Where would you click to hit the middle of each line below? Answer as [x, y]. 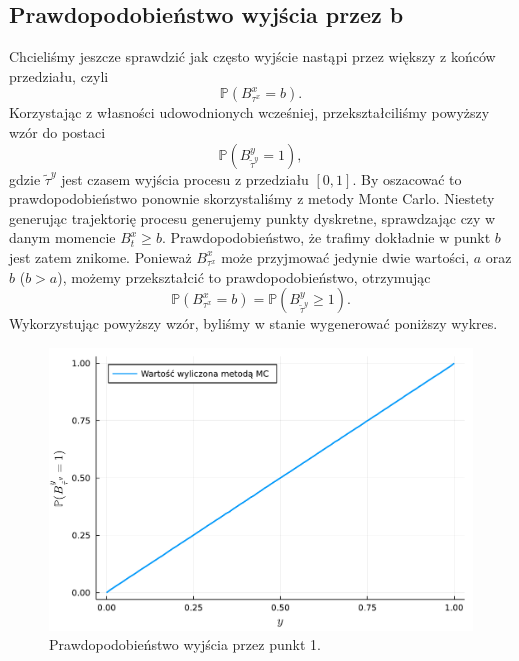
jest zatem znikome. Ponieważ [100, 256]
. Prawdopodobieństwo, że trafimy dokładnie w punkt [326, 237]
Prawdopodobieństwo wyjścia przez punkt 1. [185, 644]
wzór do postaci [57, 131]
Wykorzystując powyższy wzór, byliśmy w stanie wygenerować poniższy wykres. [253, 323]
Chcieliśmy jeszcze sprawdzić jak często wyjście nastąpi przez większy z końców [252, 56]
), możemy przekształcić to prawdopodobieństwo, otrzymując [244, 276]
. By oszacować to [407, 178]
